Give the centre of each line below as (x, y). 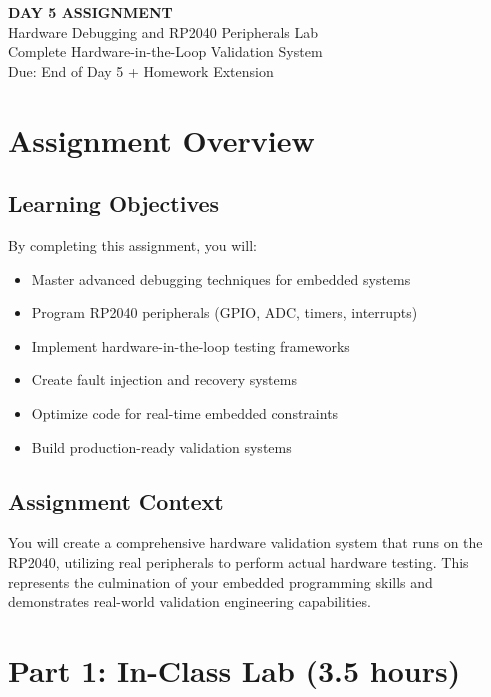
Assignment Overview (161, 139)
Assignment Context (116, 500)
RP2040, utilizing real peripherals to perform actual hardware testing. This (238, 561)
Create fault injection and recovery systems (164, 379)
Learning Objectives (114, 203)
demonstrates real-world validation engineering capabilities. (189, 601)
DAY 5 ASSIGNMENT (90, 12)
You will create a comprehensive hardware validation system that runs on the (245, 542)
